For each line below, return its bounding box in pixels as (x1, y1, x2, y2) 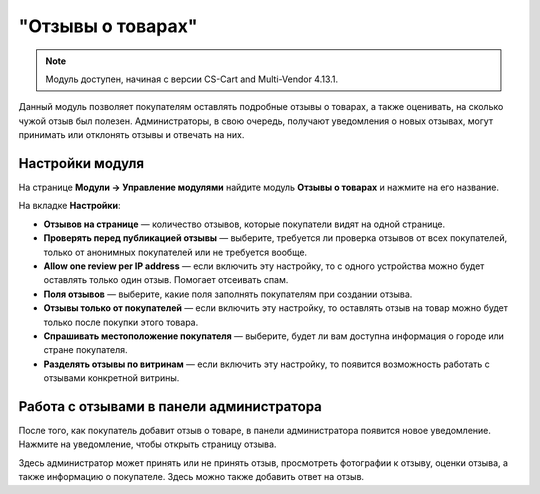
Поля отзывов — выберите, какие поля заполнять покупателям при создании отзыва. (43, 288, 413, 300)
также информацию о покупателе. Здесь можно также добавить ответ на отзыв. (18, 471, 365, 483)
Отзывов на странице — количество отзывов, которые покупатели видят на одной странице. (43, 218, 446, 230)
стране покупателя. (43, 344, 129, 356)
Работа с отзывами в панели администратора (18, 398, 322, 415)
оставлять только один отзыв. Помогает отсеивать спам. (43, 274, 289, 286)
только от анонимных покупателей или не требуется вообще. (43, 246, 308, 258)
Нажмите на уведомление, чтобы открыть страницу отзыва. (18, 438, 277, 450)
